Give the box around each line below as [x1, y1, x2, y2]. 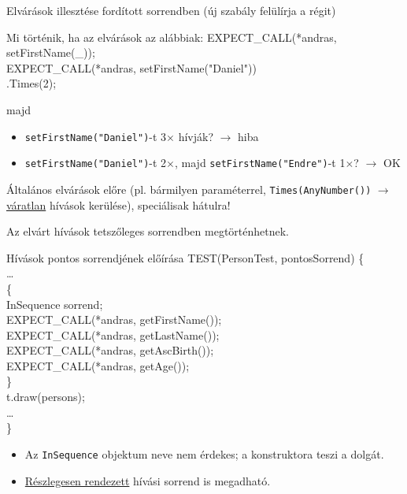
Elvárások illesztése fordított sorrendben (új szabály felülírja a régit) [6, 2, 336, 18]
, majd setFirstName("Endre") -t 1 [174, 154, 346, 171]
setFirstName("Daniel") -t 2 [24, 154, 167, 171]
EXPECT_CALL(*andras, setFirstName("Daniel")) [6, 59, 257, 76]
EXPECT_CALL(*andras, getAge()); [6, 357, 190, 373]
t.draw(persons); [6, 388, 85, 405]
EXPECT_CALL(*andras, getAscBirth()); [6, 342, 214, 358]
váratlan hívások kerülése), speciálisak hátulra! [6, 196, 231, 213]
